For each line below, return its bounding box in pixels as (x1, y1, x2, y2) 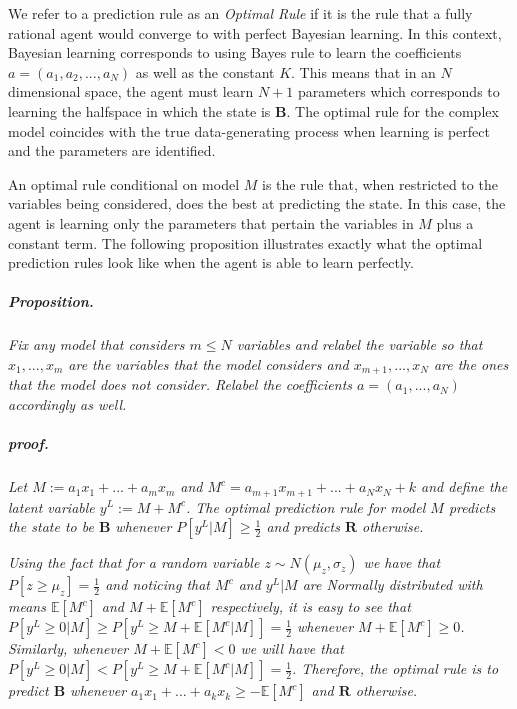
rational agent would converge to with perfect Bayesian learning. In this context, (8, 22, 502, 43)
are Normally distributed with (302, 574, 483, 595)
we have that (363, 552, 441, 573)
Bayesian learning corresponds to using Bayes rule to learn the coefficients (8, 42, 462, 63)
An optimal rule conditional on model (8, 173, 240, 194)
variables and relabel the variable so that (236, 334, 483, 355)
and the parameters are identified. (8, 140, 216, 161)
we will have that (240, 638, 344, 659)
